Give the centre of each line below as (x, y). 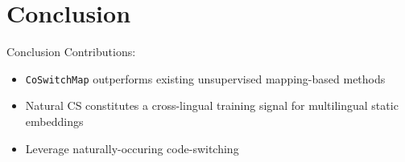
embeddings (54, 121)
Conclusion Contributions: (71, 52)
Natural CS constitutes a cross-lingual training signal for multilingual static (212, 105)
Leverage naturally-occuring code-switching (132, 148)
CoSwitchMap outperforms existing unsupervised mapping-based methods (205, 78)
